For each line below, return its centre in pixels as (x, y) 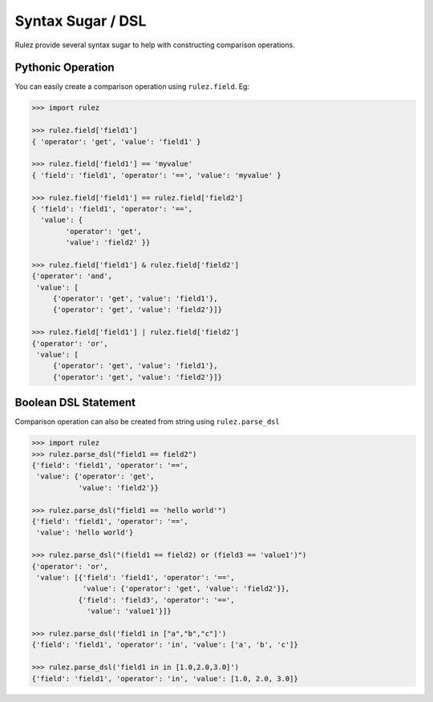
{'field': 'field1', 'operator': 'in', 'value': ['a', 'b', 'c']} (165, 645)
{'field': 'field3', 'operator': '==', (157, 600)
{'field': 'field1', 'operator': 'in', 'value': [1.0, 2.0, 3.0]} (165, 678)
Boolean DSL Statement (75, 403)
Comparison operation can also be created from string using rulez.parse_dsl (147, 422)
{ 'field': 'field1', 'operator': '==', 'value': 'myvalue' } (156, 175)
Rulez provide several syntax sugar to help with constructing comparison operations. (155, 45)
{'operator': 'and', (72, 276)
